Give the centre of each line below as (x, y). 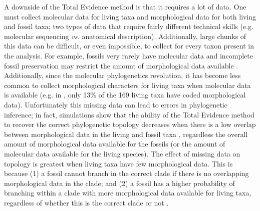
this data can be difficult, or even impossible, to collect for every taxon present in (129, 46)
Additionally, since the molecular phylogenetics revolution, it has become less (122, 75)
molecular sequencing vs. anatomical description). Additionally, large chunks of (125, 36)
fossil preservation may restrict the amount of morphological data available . (121, 65)
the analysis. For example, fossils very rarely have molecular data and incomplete (128, 55)
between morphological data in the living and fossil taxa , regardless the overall (126, 134)
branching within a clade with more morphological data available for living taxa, (128, 193)
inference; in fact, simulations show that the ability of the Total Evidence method (129, 114)
